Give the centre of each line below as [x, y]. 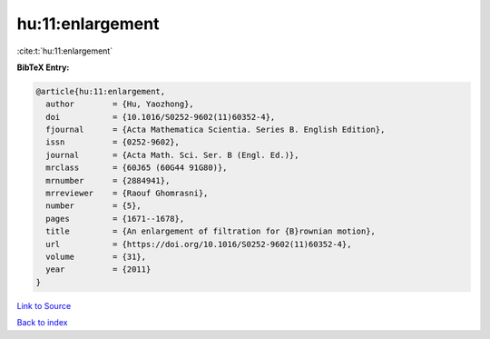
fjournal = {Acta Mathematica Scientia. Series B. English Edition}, [216, 130]
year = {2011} [98, 269]
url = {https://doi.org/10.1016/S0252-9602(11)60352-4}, [199, 244]
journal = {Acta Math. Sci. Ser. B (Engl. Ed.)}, [172, 155]
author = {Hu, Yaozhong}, [120, 104]
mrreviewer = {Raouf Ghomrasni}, [127, 194]
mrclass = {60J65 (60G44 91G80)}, [137, 168]
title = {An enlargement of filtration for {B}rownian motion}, [211, 231]
